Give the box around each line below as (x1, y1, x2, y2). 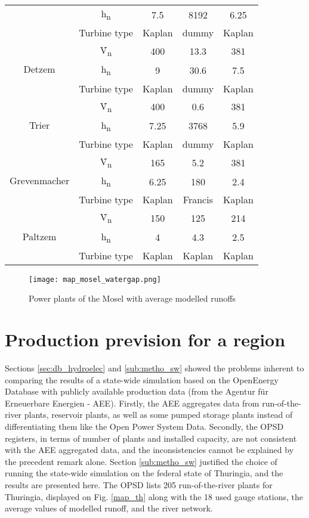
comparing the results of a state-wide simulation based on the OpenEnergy (5, 373, 279, 386)
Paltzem (22, 229, 57, 243)
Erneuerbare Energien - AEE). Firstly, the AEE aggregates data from (5, 396, 259, 409)
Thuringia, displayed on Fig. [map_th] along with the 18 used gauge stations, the (5, 490, 303, 503)
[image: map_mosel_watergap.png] (29, 275, 161, 284)
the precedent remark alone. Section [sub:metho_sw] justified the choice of (5, 455, 277, 467)
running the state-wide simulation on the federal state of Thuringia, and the (5, 467, 283, 479)
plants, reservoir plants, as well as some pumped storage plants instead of (24, 408, 293, 421)
